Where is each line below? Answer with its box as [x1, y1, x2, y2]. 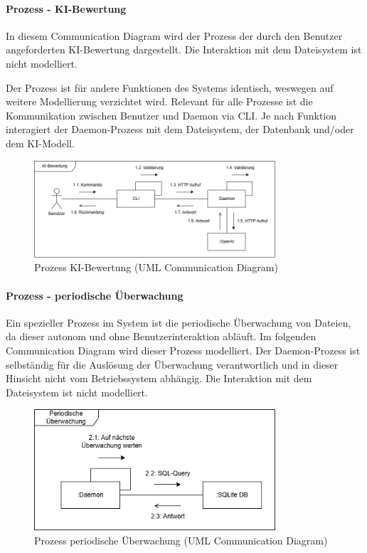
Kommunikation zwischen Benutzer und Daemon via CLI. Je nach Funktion [6, 107, 337, 122]
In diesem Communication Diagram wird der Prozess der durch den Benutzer [6, 28, 343, 43]
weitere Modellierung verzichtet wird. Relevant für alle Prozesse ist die [6, 94, 313, 109]
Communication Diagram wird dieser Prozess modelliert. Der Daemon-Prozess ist [6, 342, 361, 357]
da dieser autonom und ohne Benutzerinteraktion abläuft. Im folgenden [6, 329, 317, 344]
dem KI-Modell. [6, 135, 75, 150]
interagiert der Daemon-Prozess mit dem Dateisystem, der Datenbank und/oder [6, 122, 354, 137]
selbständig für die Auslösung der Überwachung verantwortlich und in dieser [6, 357, 339, 372]
